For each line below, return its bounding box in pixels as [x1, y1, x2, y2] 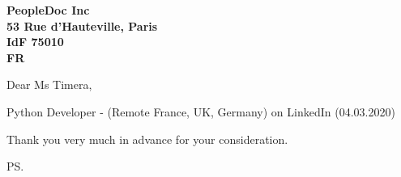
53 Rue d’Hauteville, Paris [6, 17, 158, 34]
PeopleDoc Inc [6, 2, 90, 18]
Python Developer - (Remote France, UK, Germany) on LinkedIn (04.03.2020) [6, 103, 395, 120]
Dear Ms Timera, [6, 76, 92, 93]
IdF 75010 [6, 33, 64, 50]
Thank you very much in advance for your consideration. [6, 130, 288, 147]
